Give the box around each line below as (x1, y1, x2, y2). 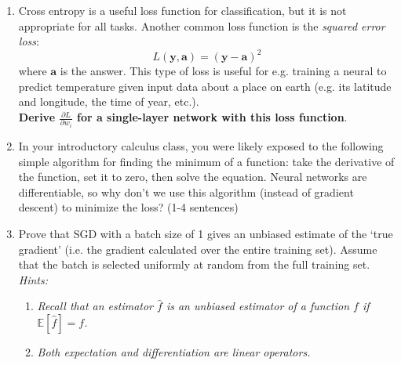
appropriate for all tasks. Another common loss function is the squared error (18, 17, 385, 34)
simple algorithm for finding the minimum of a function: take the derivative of (18, 153, 395, 169)
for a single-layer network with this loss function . (76, 109, 348, 125)
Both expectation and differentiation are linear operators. (37, 343, 311, 360)
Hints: (18, 271, 49, 287)
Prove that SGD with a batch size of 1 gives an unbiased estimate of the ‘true (18, 225, 393, 241)
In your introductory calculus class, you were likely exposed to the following (18, 138, 384, 154)
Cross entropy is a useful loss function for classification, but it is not (18, 2, 347, 18)
